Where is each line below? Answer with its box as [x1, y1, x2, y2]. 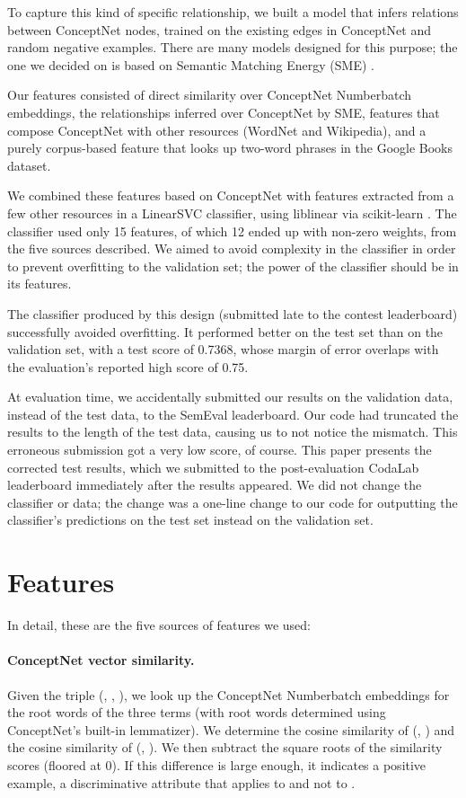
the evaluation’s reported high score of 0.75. [7, 357, 249, 376]
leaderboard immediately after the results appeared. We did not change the [7, 475, 422, 494]
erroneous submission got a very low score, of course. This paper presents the [7, 440, 432, 459]
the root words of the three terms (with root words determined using [7, 703, 386, 722]
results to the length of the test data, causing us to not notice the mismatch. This [7, 422, 458, 441]
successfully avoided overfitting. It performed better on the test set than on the [7, 322, 444, 341]
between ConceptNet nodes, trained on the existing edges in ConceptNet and [7, 20, 431, 39]
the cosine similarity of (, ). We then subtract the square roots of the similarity [7, 738, 443, 757]
